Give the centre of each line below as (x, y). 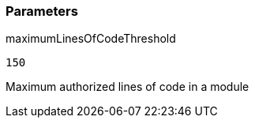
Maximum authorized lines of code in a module (127, 87)
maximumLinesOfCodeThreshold (91, 39)
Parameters (42, 11)
